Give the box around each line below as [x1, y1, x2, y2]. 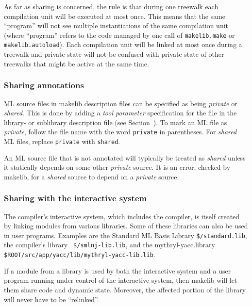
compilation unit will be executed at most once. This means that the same [4, 11, 226, 21]
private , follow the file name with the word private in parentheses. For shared [4, 127, 237, 137]
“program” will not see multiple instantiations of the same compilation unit [4, 20, 228, 31]
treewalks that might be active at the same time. [4, 58, 149, 68]
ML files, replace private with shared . [4, 136, 120, 146]
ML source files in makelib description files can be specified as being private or [4, 98, 237, 108]
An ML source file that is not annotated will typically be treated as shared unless [4, 152, 246, 162]
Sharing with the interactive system [4, 192, 147, 204]
